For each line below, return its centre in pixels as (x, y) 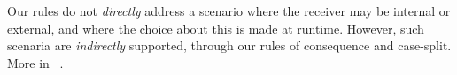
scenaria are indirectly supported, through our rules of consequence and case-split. (229, 45)
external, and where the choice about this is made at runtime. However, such (216, 28)
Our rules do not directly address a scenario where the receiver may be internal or (229, 11)
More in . (35, 62)
